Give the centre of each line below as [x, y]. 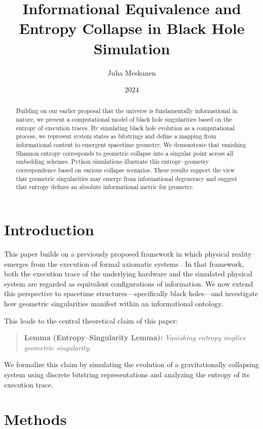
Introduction [49, 229]
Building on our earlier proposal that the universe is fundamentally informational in [127, 111]
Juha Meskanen [132, 72]
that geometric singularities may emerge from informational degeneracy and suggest [126, 178]
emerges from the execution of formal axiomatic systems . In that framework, [124, 263]
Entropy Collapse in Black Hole [132, 28]
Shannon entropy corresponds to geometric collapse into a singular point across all [125, 153]
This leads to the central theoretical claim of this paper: [91, 320]
